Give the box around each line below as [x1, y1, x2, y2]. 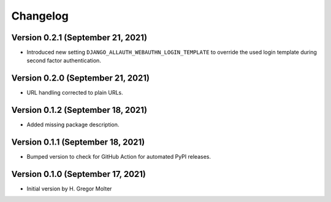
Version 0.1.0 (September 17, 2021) [11, 168, 146, 179]
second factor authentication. [26, 57, 101, 64]
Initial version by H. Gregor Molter [26, 185, 112, 192]
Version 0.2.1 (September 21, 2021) [11, 32, 147, 43]
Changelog [11, 9, 69, 23]
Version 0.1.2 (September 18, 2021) [11, 105, 147, 115]
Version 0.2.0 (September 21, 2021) [11, 73, 150, 84]
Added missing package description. [26, 121, 120, 128]
